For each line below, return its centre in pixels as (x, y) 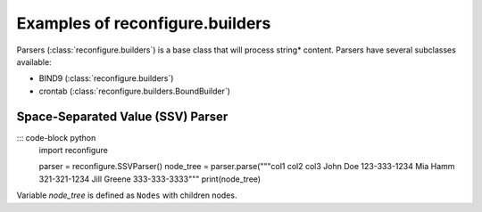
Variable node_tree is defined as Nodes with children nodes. (127, 195)
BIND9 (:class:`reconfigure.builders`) (106, 78)
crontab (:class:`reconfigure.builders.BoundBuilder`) (135, 91)
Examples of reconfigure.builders (144, 23)
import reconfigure (74, 151)
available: (34, 61)
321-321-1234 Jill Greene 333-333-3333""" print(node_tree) (150, 179)
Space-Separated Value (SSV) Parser (122, 116)
